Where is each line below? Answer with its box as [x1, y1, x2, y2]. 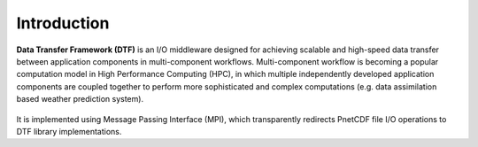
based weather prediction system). [16, 94, 144, 104]
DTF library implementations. [16, 126, 122, 136]
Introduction [16, 13, 110, 33]
